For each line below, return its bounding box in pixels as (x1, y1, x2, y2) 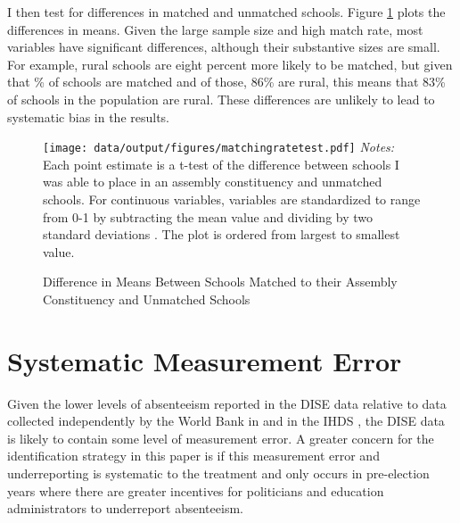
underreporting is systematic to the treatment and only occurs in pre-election (7, 464, 430, 483)
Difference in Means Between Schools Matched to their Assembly (43, 272, 398, 291)
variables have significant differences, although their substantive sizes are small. (7, 37, 440, 56)
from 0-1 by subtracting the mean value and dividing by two (43, 207, 374, 226)
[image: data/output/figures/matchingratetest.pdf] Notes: (43, 137, 395, 156)
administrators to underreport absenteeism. (7, 499, 243, 518)
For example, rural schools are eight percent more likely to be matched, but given (7, 54, 453, 73)
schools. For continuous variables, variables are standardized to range (43, 190, 421, 208)
